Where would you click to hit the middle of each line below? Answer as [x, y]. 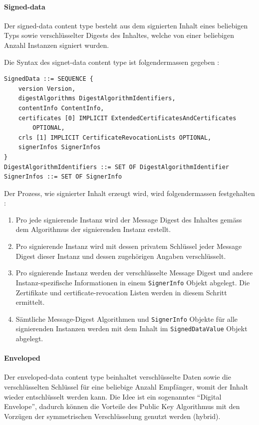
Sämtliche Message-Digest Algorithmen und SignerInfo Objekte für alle [127, 319]
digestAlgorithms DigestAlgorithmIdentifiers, [97, 99]
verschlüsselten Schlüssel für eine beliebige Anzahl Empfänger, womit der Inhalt [126, 387]
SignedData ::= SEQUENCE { [49, 79]
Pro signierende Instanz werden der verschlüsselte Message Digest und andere [134, 273]
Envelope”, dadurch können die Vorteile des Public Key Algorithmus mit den [122, 406]
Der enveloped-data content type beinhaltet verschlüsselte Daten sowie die [118, 377]
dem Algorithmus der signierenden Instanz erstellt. [93, 229]
